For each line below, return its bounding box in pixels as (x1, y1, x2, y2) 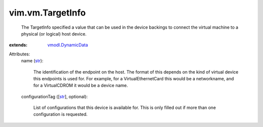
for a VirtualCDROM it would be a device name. (33, 83, 129, 89)
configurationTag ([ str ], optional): (21, 93, 88, 99)
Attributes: (9, 51, 30, 57)
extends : (9, 42, 28, 48)
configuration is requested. (33, 111, 88, 117)
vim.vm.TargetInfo (9, 7, 86, 18)
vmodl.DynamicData (47, 42, 88, 48)
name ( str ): (21, 58, 43, 64)
